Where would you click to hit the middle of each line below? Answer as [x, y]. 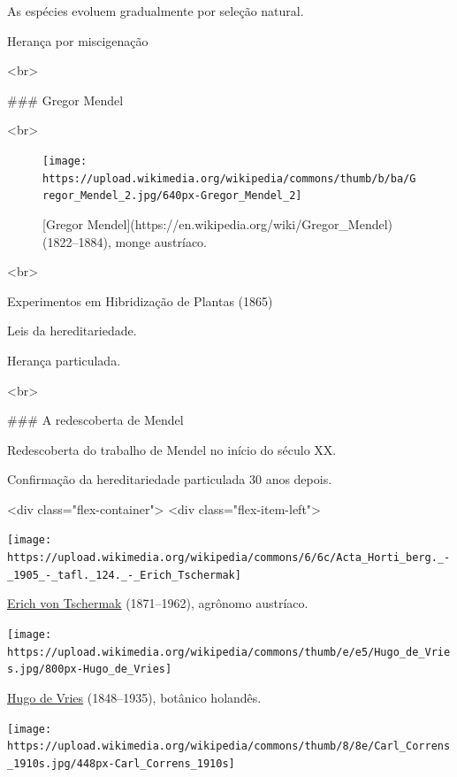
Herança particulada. [64, 360]
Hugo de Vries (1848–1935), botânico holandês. [134, 697]
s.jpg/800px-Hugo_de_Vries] [90, 669]
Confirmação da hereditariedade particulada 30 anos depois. [170, 479]
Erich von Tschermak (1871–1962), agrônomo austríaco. [158, 603]
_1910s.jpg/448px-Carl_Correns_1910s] [121, 763]
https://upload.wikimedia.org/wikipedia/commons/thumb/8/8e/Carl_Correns [229, 746]
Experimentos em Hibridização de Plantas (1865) [140, 300]
